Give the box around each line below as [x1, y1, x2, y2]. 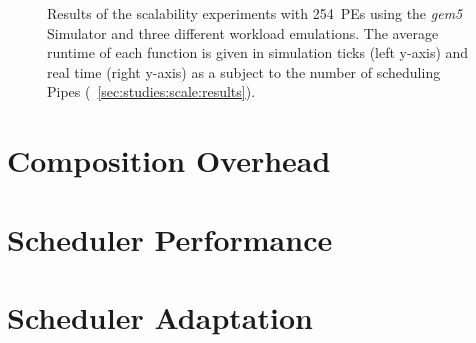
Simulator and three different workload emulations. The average [47, 22, 439, 43]
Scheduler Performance [7, 218, 333, 259]
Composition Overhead [7, 140, 331, 181]
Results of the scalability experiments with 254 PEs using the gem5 [47, 3, 463, 23]
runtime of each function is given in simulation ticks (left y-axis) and [47, 42, 469, 63]
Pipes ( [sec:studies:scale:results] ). [47, 81, 256, 102]
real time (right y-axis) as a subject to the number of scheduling [47, 61, 441, 82]
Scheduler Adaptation [7, 296, 313, 337]
